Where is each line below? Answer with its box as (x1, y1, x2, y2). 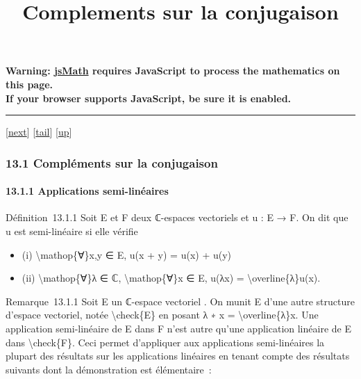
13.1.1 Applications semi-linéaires (6, 184, 169, 198)
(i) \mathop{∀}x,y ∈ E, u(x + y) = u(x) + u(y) (22, 247, 232, 261)
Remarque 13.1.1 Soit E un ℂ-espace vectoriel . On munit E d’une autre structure (6, 293, 355, 308)
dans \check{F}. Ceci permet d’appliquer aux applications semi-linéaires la (6, 334, 325, 349)
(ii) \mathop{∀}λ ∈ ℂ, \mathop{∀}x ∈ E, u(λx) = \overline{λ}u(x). (22, 271, 321, 285)
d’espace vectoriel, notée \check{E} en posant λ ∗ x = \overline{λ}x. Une (6, 307, 319, 322)
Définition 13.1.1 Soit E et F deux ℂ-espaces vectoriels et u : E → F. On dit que (6, 210, 349, 225)
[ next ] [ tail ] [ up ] (6, 124, 72, 139)
